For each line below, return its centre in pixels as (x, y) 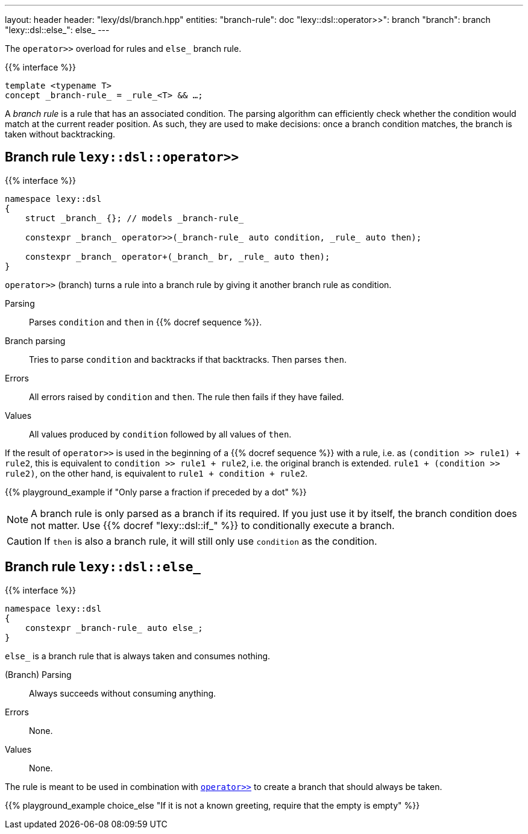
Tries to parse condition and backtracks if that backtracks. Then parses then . (188, 359)
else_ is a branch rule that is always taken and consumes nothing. (138, 656)
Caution (24, 541)
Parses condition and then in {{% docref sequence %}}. (146, 322)
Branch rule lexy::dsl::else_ (103, 567)
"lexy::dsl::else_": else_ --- (57, 30)
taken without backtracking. (60, 134)
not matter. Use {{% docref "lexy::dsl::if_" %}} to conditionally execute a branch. (213, 525)
